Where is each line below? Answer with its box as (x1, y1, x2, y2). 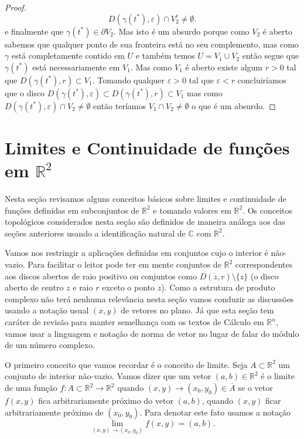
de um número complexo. (5, 339, 95, 351)
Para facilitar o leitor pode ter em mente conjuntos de (28, 258, 221, 271)
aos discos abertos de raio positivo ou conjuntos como (5, 269, 197, 282)
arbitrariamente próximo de (5, 406, 104, 418)
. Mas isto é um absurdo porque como (113, 25, 250, 37)
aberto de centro (5, 281, 64, 293)
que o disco (5, 86, 45, 99)
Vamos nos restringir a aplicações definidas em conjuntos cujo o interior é (5, 246, 268, 259)
